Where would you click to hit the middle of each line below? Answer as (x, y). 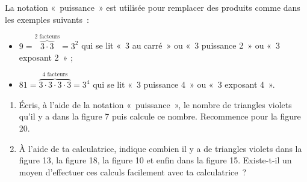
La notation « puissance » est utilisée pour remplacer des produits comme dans (153, 7)
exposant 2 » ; (46, 57)
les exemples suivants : (47, 19)
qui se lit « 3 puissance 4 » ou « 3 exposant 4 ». (184, 84)
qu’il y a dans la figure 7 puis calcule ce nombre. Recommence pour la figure (160, 116)
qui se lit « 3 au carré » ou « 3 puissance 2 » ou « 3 (181, 45)
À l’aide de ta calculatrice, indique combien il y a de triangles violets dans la (160, 148)
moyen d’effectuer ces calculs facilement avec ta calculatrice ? (133, 171)
